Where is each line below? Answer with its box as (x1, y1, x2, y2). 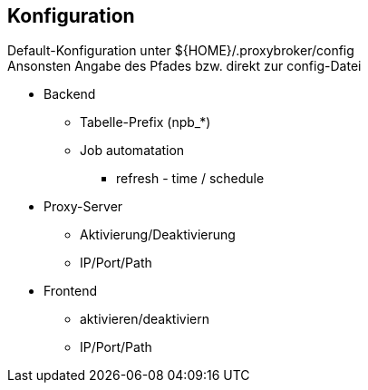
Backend (44, 86, 96, 102)
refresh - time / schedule (116, 171, 265, 187)
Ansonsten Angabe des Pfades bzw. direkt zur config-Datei (7, 58, 362, 74)
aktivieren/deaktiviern (80, 311, 210, 327)
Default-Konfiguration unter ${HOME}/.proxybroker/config (7, 43, 354, 59)
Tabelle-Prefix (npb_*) (80, 114, 211, 131)
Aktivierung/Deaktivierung (80, 227, 236, 243)
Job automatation (80, 142, 185, 159)
